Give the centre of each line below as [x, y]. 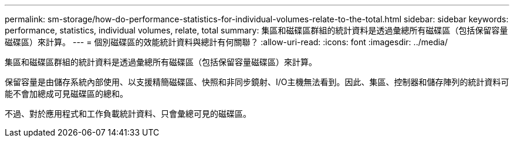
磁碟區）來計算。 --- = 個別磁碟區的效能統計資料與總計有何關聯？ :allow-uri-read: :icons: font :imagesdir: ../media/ [226, 42]
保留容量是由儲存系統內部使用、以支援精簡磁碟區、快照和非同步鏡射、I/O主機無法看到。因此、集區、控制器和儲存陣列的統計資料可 [257, 82]
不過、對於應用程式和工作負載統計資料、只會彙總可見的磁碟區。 [128, 114]
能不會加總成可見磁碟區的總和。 [66, 94]
